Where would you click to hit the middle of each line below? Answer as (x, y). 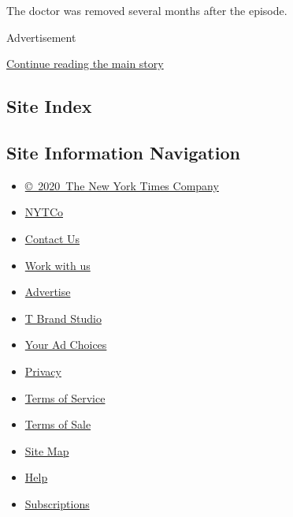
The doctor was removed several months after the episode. (147, 10)
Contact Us (52, 238)
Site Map (47, 450)
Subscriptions (57, 503)
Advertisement (41, 37)
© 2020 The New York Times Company (122, 185)
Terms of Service (65, 397)
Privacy (43, 371)
